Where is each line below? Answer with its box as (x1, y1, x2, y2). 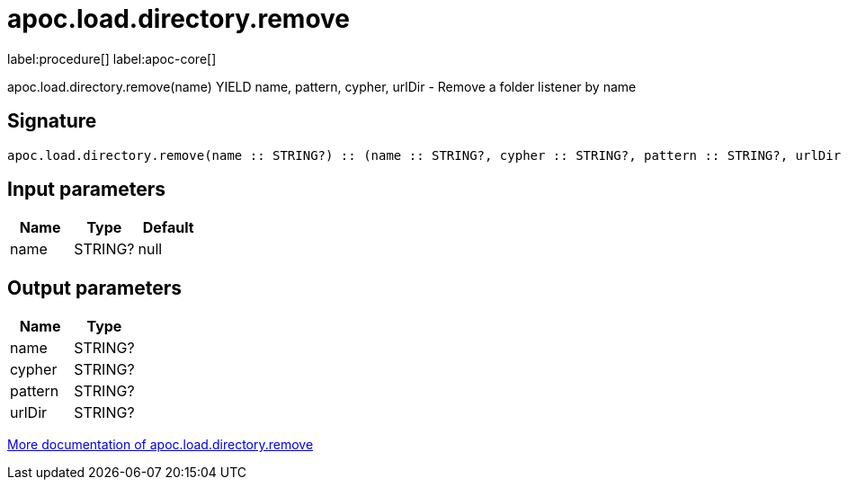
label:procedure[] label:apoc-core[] (7, 50, 217, 66)
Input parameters (7, 178, 166, 201)
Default (142, 218, 194, 237)
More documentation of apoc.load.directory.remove (7, 437, 314, 453)
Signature (7, 110, 97, 133)
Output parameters (7, 276, 182, 299)
